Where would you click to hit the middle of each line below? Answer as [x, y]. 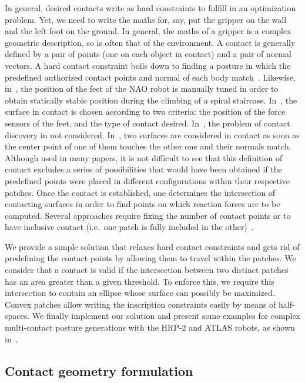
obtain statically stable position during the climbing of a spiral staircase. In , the [151, 100]
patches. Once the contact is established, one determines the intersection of [140, 192]
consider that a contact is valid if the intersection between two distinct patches [147, 270]
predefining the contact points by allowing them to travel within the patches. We [150, 258]
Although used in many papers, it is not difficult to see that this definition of [144, 157]
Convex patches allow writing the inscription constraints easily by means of [140, 304]
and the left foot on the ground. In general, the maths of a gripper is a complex [148, 31]
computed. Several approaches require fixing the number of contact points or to [148, 215]
